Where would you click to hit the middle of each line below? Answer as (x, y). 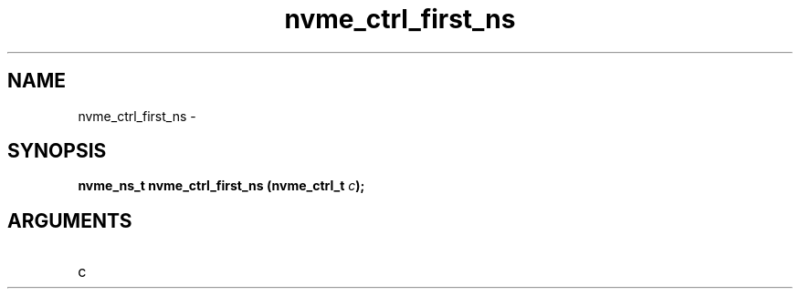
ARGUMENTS (70, 220)
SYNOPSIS (57, 151)
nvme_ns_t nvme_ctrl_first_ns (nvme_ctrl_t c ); (221, 186)
